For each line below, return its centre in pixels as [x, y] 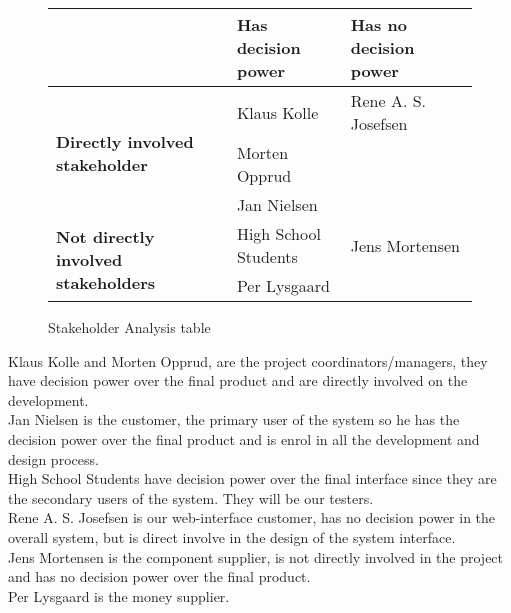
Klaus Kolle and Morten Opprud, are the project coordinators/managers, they [248, 360]
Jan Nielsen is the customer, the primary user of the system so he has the [234, 419]
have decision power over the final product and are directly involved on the [238, 380]
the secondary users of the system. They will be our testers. [191, 497]
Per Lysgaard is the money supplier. [119, 595]
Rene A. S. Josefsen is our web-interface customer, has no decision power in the [252, 517]
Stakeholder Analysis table [129, 327]
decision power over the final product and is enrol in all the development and [244, 438]
